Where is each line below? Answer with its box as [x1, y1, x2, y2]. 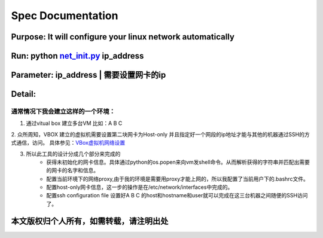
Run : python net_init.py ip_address [11, 51, 144, 61]
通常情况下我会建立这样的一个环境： [11, 107, 116, 115]
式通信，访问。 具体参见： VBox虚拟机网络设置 [11, 139, 126, 147]
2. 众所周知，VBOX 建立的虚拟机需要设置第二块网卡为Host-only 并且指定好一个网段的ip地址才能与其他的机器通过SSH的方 [11, 130, 310, 138]
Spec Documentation [11, 9, 118, 22]
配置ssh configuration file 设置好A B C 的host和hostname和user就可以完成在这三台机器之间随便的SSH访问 [46, 192, 308, 199]
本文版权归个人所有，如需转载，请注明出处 [11, 216, 169, 226]
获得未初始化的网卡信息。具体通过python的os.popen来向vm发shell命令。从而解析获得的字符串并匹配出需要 [46, 158, 310, 166]
